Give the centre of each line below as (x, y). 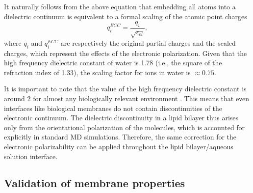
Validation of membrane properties (95, 182)
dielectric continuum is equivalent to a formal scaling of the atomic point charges (126, 16)
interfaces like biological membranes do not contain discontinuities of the (113, 108)
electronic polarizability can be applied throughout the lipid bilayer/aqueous (119, 146)
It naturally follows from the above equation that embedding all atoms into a (120, 6)
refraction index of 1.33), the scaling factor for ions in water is (97, 72)
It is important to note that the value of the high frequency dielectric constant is (125, 89)
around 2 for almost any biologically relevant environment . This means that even (127, 98)
